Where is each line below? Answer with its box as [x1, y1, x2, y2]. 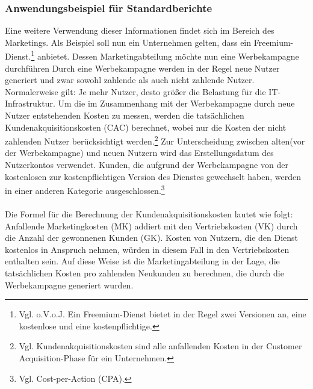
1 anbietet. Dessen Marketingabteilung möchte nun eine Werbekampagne [31, 48, 299, 63]
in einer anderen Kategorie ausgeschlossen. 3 [5, 182, 165, 196]
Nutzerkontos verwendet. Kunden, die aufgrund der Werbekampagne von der [5, 158, 288, 171]
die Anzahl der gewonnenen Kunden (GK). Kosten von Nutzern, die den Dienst [5, 231, 299, 244]
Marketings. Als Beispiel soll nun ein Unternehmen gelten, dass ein [5, 36, 252, 48]
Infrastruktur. [5, 97, 55, 110]
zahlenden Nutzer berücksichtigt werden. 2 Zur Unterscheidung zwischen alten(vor [5, 133, 305, 147]
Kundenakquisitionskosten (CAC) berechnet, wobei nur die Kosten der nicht [5, 120, 287, 133]
